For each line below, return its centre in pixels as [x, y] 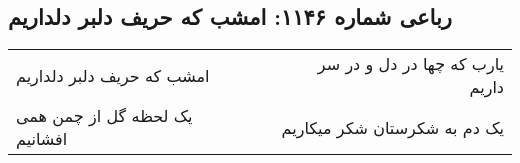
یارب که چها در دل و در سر [410, 64]
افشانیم [42, 139]
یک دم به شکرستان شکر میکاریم [392, 127]
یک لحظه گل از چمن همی [104, 116]
